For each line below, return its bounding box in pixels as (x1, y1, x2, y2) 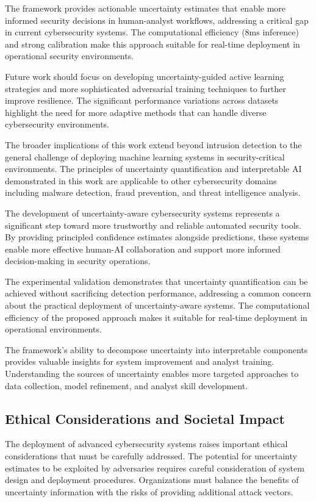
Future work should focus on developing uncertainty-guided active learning (5, 70, 284, 82)
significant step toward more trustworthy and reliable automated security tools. (5, 218, 301, 231)
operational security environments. (5, 49, 134, 62)
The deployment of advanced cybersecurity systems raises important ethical (5, 437, 288, 450)
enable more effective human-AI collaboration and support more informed (5, 242, 281, 255)
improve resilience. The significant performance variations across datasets (5, 94, 279, 107)
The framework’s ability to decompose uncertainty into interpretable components (5, 343, 308, 356)
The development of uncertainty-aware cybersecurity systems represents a (5, 206, 280, 219)
